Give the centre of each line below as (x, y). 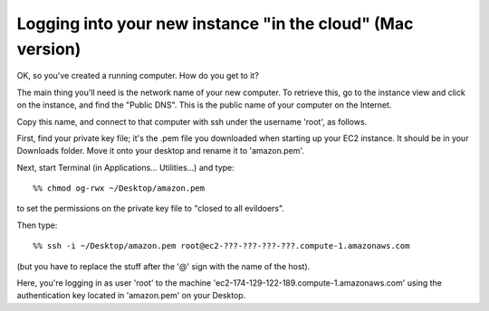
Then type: (37, 225)
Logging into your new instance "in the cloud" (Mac (215, 24)
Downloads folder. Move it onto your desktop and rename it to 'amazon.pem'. (161, 151)
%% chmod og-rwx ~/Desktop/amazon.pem (119, 188)
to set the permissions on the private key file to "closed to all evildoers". (151, 209)
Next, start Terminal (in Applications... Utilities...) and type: (125, 167)
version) (49, 49)
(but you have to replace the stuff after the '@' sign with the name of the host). (163, 266)
